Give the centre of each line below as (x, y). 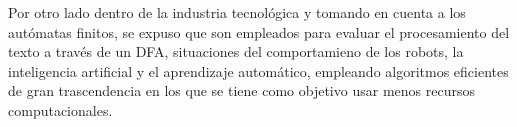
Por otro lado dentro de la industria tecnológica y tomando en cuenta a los (237, 12)
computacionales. (60, 109)
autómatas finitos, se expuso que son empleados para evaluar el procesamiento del (259, 31)
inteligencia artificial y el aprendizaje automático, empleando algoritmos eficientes (258, 70)
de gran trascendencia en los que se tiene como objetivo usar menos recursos (241, 90)
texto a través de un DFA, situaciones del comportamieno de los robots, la (236, 51)
